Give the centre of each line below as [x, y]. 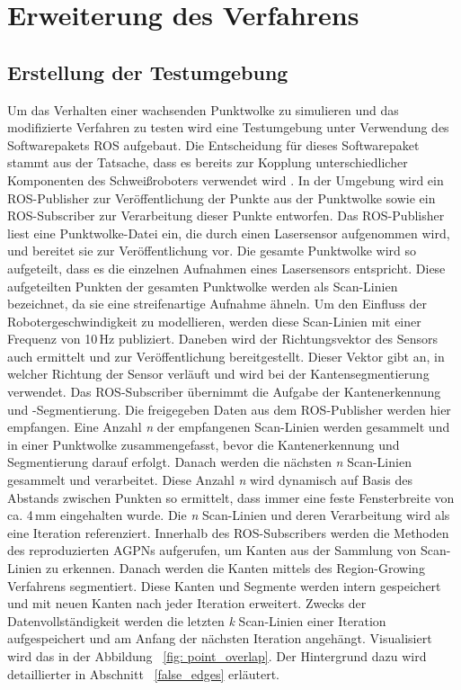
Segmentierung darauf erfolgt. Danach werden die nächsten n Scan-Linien [209, 462]
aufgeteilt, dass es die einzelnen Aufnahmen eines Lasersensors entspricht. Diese [226, 268]
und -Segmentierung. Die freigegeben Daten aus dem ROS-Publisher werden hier [229, 409]
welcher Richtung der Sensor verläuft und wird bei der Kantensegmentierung [218, 374]
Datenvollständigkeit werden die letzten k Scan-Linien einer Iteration [197, 620]
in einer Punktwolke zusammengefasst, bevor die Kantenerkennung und [204, 444]
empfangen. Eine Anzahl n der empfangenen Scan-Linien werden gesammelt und [229, 427]
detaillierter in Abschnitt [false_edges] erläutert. [143, 673]
